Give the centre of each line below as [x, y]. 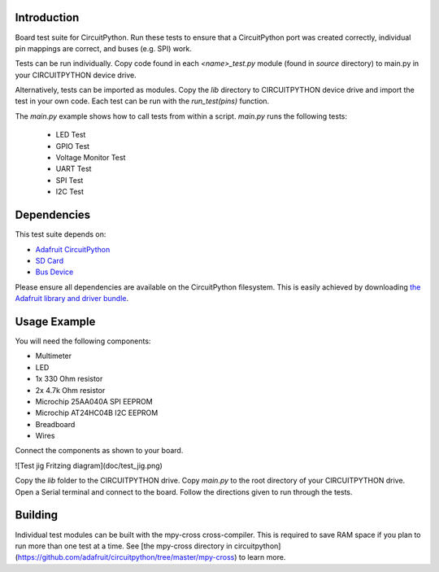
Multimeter [54, 356]
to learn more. [262, 557]
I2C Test [70, 192]
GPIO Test [72, 146]
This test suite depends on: [61, 234]
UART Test [74, 169]
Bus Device [54, 272]
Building [37, 515]
